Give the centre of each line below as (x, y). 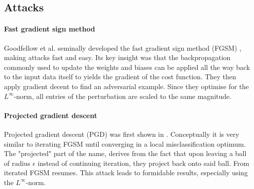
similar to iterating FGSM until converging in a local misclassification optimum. (125, 143)
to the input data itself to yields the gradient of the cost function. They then (120, 77)
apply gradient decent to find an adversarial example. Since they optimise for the (127, 86)
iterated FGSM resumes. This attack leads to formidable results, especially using (126, 173)
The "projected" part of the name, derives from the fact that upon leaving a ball (125, 153)
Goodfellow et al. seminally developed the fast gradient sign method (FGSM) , (123, 47)
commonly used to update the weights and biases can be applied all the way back (127, 67)
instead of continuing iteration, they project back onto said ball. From (144, 163)
